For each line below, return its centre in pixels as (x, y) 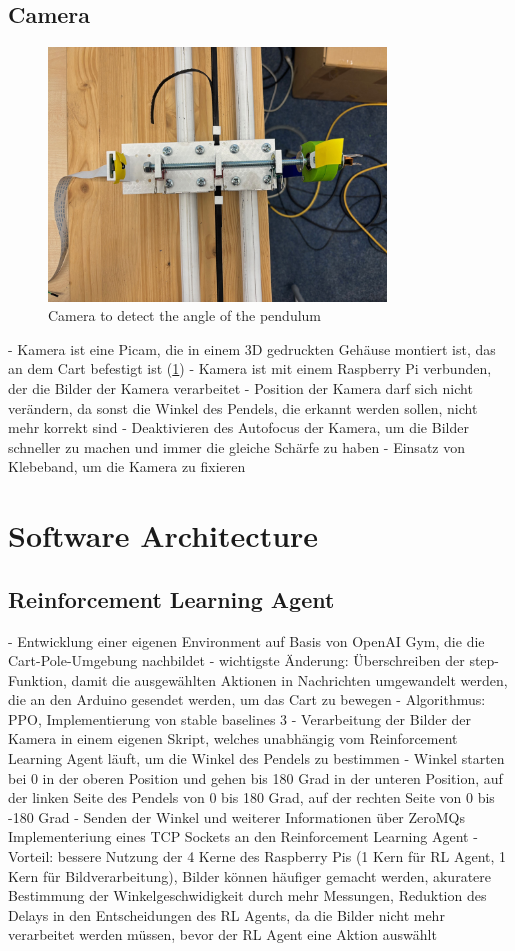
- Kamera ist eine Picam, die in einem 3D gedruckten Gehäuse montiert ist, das (252, 348)
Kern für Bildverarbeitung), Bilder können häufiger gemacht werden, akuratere (250, 875)
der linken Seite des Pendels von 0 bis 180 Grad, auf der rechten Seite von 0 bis (251, 797)
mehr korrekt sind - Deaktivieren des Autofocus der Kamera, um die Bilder (238, 427)
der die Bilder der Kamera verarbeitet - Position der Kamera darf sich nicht (240, 387)
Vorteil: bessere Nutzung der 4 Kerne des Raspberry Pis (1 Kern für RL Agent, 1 (257, 856)
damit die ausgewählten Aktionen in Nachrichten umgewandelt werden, (289, 679)
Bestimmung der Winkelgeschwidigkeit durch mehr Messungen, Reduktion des (247, 895)
